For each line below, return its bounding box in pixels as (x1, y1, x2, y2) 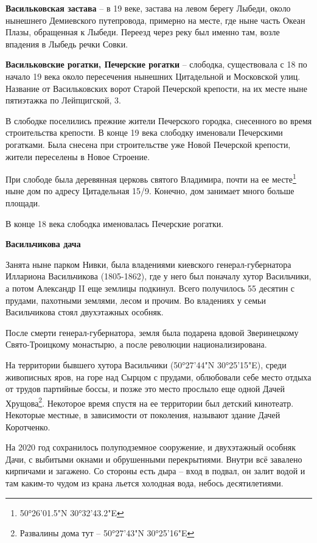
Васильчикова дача (5, 237, 81, 250)
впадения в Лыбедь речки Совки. (5, 37, 128, 50)
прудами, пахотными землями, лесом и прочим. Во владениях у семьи (5, 293, 266, 306)
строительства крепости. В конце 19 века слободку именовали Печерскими (5, 126, 283, 139)
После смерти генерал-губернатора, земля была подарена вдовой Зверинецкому (5, 326, 299, 338)
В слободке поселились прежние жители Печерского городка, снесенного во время (5, 114, 312, 127)
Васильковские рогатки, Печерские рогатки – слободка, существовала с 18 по (5, 58, 307, 71)
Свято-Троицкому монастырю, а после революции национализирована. (5, 338, 267, 351)
